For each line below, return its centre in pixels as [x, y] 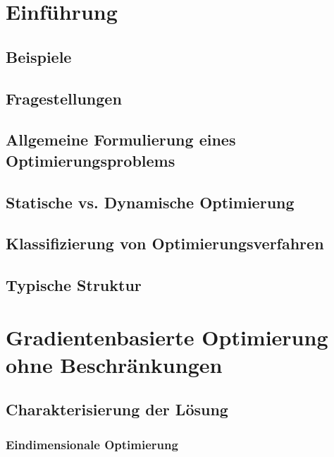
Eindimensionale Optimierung [92, 444]
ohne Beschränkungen [114, 364]
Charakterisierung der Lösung [117, 409]
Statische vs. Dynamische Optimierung [150, 202]
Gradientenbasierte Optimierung [167, 337]
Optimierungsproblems [91, 160]
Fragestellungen [64, 98]
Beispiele [39, 56]
